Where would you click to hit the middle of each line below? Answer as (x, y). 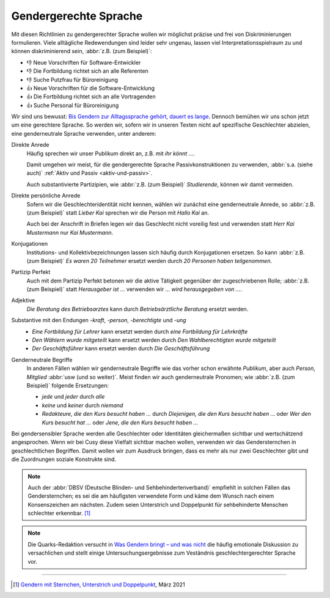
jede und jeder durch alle (73, 397)
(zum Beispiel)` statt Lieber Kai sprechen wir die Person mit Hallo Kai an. (118, 212)
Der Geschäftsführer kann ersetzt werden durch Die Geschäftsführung (121, 349)
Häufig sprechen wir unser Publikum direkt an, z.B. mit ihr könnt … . (111, 153)
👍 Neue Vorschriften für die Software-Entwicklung (91, 88)
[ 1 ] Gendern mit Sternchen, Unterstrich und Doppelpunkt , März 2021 (99, 585)
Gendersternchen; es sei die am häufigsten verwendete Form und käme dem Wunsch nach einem (151, 496)
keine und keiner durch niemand (82, 405)
